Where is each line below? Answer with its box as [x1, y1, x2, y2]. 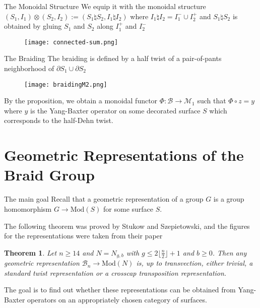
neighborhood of [4, 63, 54, 74]
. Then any [212, 247, 247, 258]
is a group [213, 194, 244, 204]
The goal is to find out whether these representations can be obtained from [4, 284, 236, 295]
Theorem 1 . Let [4, 247, 57, 258]
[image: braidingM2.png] [24, 81, 107, 88]
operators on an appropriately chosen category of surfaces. [27, 294, 207, 304]
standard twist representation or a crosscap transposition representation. [4, 267, 227, 278]
